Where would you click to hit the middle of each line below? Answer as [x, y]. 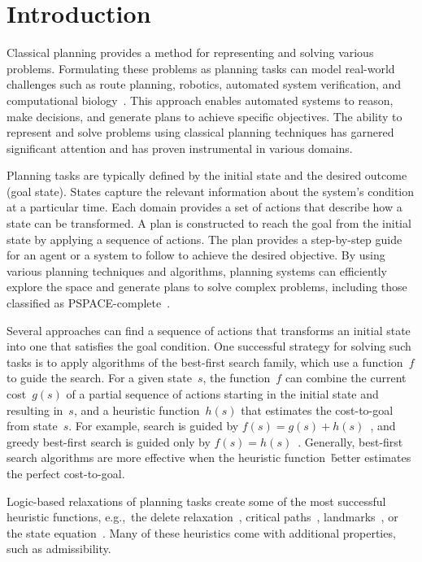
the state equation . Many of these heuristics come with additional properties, [201, 532]
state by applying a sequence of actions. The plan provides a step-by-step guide [204, 239]
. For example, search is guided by [154, 426]
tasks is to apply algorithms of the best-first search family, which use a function [205, 362]
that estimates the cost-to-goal [317, 410]
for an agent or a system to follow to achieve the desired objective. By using [196, 255]
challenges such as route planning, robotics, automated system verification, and [204, 84]
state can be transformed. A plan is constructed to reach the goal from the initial [209, 223]
